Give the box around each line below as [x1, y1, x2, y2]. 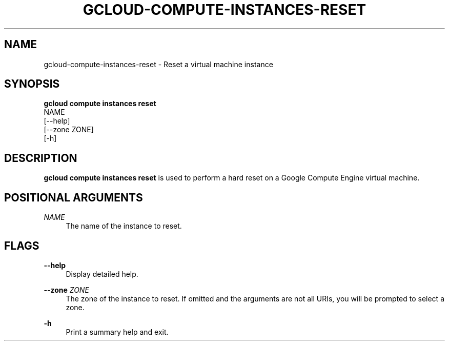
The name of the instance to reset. [66, 221, 182, 231]
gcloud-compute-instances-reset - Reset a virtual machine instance [44, 59, 273, 69]
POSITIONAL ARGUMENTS [4, 191, 143, 204]
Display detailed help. [66, 269, 138, 278]
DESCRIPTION [4, 151, 77, 165]
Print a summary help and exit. [66, 327, 169, 336]
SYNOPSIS [4, 77, 60, 91]
